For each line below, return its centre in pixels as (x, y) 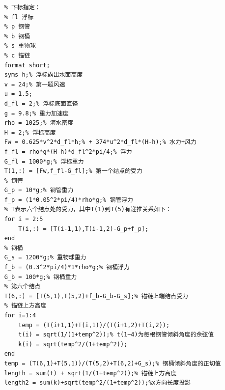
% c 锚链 (17, 55)
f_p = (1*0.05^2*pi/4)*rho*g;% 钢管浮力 (69, 200)
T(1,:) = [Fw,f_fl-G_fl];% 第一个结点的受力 (73, 171)
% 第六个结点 (22, 287)
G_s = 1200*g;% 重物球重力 (45, 258)
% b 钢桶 (17, 36)
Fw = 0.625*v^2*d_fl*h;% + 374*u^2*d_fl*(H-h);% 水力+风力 (100, 142)
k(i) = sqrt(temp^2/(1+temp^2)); (73, 344)
